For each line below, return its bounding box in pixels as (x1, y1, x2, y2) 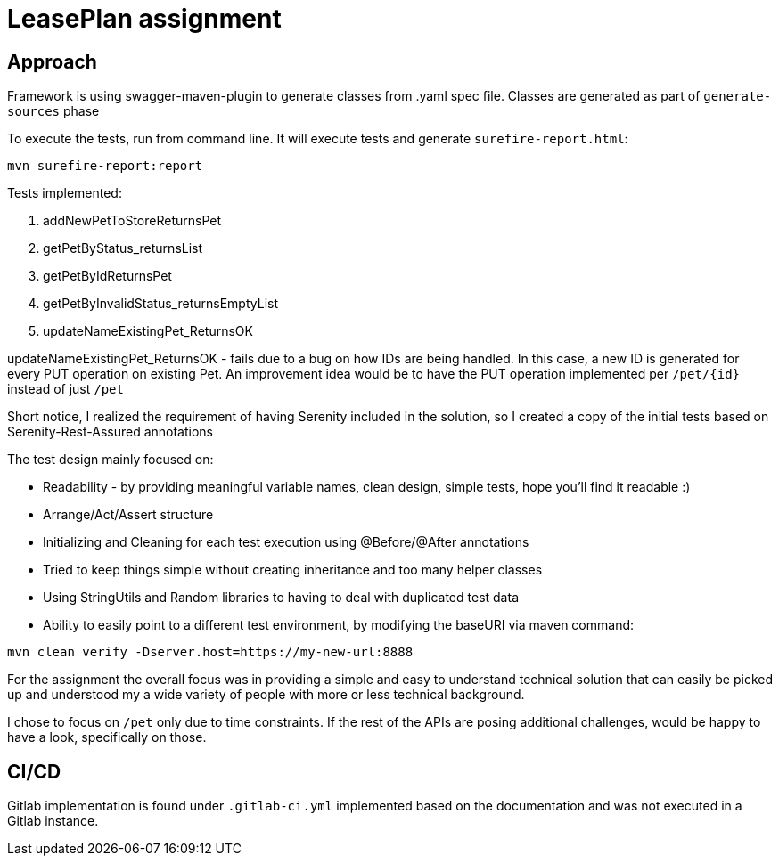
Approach (7, 50, 97, 73)
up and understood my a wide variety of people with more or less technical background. (7, 687, 525, 703)
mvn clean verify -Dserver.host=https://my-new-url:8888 (7, 645, 414, 660)
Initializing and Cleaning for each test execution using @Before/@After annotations (43, 534, 529, 550)
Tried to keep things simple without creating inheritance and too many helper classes (43, 562, 543, 578)
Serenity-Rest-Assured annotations (7, 424, 214, 440)
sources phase (7, 103, 100, 119)
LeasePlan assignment (7, 4, 282, 34)
